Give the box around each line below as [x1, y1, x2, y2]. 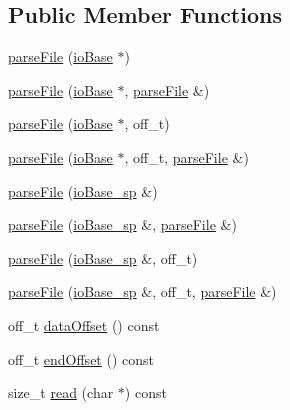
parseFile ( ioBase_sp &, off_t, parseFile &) [8, 281, 277, 302]
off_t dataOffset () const [8, 314, 160, 335]
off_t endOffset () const [8, 348, 154, 369]
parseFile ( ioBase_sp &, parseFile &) [8, 214, 237, 235]
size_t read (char [8, 382, 114, 403]
